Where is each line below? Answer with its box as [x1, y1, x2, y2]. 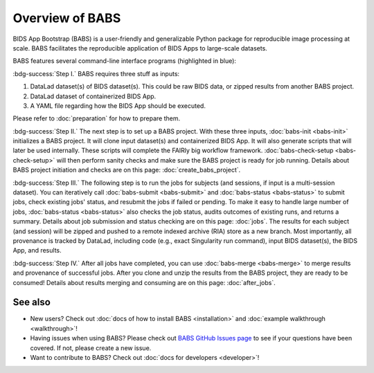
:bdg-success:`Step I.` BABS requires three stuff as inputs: [12, 69, 180, 78]
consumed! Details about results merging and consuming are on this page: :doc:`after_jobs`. [12, 278, 276, 286]
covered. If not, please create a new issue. [30, 343, 152, 352]
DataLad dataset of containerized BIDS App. [30, 92, 157, 100]
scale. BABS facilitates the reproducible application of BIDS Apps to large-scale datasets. [12, 44, 268, 52]
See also [12, 296, 51, 308]
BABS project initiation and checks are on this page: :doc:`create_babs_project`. [12, 166, 241, 174]
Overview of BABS [12, 10, 121, 26]
